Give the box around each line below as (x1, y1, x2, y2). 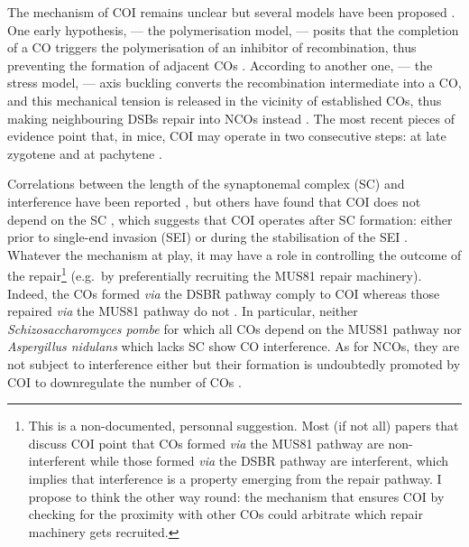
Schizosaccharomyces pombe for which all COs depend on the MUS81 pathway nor (7, 319, 462, 338)
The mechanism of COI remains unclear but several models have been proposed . (7, 3, 455, 21)
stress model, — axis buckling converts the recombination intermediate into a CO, (7, 73, 462, 92)
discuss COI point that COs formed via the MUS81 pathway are (28, 433, 384, 452)
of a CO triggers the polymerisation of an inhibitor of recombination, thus (7, 38, 417, 57)
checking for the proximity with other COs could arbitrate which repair (28, 505, 423, 524)
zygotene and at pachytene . (7, 144, 162, 162)
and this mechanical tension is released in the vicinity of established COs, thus (7, 90, 442, 109)
